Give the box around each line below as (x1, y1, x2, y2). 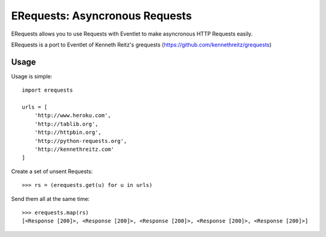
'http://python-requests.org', (34, 137, 127, 144)
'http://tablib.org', (34, 121, 99, 127)
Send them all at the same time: (11, 195, 90, 202)
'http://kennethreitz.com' (34, 145, 115, 153)
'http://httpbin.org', (34, 129, 102, 136)
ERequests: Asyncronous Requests (11, 9, 193, 22)
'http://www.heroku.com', (34, 112, 112, 119)
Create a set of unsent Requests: (11, 168, 93, 175)
